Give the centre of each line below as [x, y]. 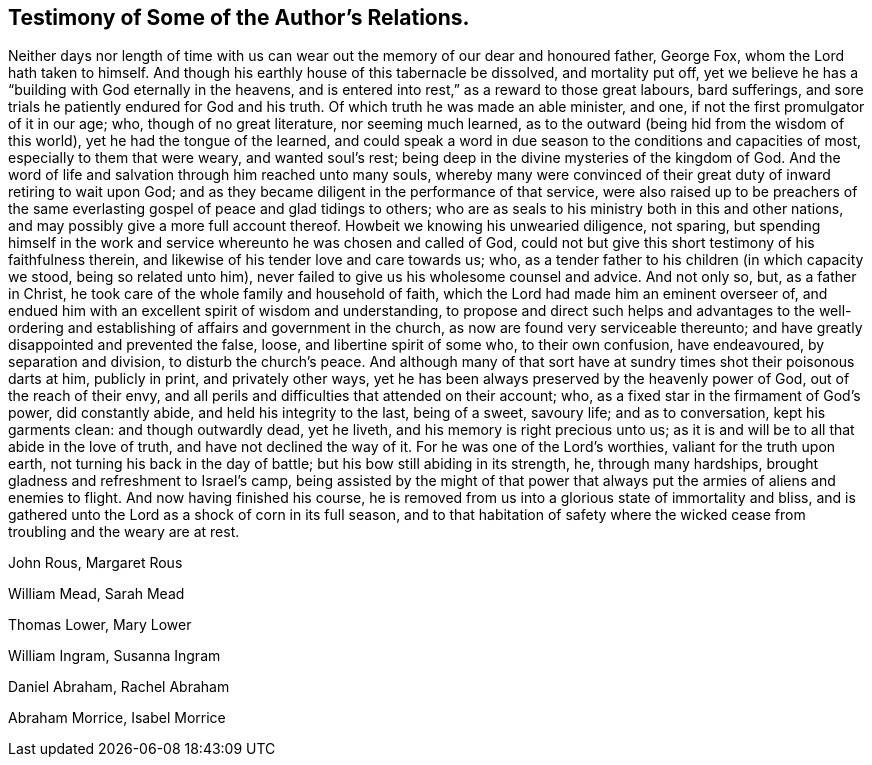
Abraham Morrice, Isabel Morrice [117, 718]
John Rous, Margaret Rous [95, 563]
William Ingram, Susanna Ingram [114, 656]
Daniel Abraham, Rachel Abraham [119, 687]
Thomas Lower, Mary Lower [100, 625]
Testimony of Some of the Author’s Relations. [239, 17]
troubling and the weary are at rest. [124, 532]
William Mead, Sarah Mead [96, 594]
